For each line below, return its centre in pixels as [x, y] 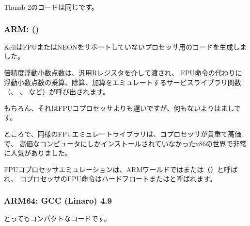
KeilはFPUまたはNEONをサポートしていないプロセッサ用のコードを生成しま [125, 46]
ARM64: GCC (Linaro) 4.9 [58, 200]
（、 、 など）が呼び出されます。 [57, 92]
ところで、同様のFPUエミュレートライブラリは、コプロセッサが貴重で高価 [123, 133]
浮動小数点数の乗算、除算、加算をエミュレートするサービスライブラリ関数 [123, 82]
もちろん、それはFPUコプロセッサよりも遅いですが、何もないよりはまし [119, 108]
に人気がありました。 [38, 153]
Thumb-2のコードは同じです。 [51, 7]
